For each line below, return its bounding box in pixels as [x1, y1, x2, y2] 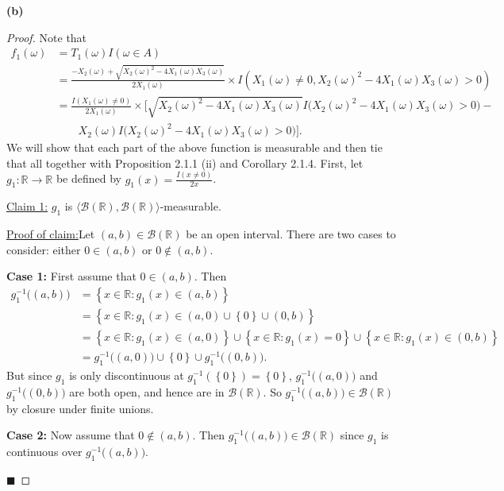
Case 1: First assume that [6, 268, 137, 284]
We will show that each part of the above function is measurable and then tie [6, 139, 383, 156]
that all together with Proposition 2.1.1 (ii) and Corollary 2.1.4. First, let [6, 154, 364, 171]
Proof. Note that [6, 29, 87, 45]
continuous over [6, 443, 83, 459]
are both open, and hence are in [69, 383, 225, 400]
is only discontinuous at [69, 366, 184, 383]
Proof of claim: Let [6, 226, 95, 242]
